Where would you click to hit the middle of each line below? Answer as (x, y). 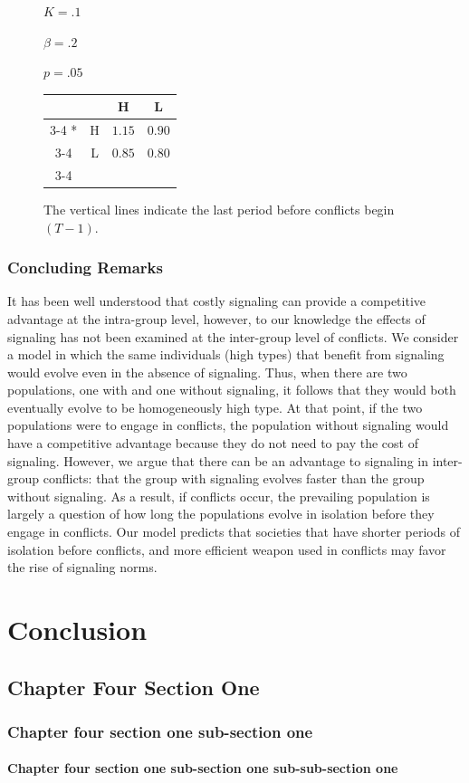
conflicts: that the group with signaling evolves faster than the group (234, 478)
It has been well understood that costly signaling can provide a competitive (216, 301)
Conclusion (77, 629)
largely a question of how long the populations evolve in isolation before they (221, 514)
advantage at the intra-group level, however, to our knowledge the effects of (216, 318)
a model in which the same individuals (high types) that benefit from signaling (226, 354)
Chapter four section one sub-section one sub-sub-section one (203, 768)
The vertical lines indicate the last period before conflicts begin (219, 209)
